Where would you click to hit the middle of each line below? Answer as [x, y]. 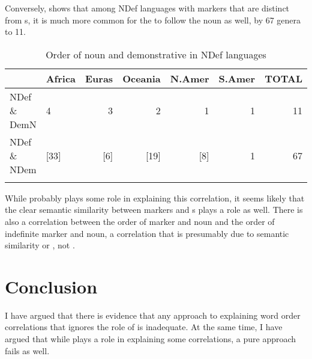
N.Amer [190, 78]
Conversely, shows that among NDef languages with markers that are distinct [147, 8]
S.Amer [237, 78]
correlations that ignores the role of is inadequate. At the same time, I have [144, 327]
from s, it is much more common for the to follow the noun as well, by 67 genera [153, 20]
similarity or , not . [40, 245]
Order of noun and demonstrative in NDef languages [156, 54]
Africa [61, 78]
